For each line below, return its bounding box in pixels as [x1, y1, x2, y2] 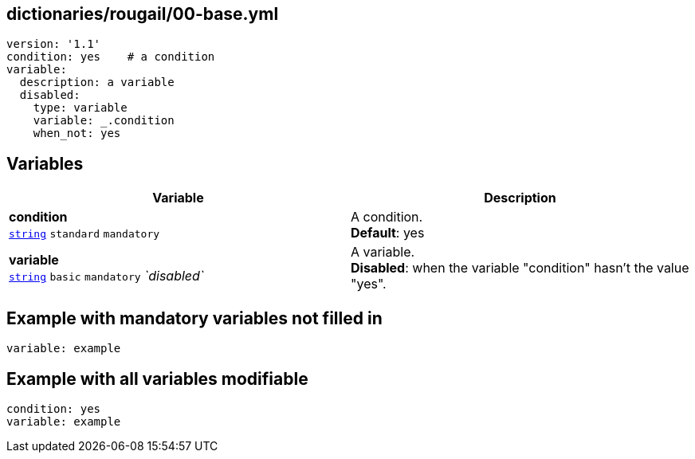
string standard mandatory [9, 228, 160, 241]
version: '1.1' [6, 37, 101, 51]
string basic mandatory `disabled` [9, 268, 204, 284]
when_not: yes [33, 127, 121, 140]
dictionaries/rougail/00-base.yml [6, 4, 279, 24]
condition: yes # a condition [6, 50, 215, 64]
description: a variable [19, 76, 175, 89]
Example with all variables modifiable [6, 368, 308, 389]
